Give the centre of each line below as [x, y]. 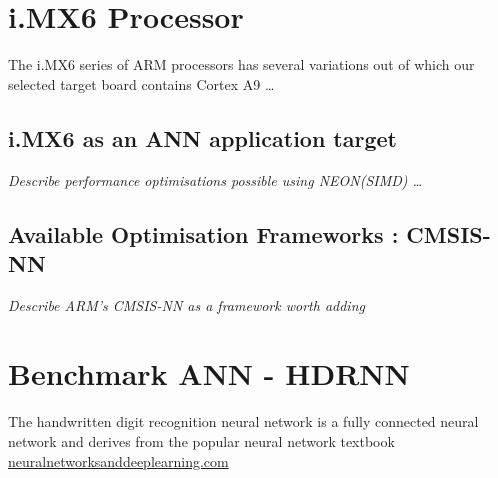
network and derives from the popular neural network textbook [201, 441]
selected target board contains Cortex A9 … [141, 83]
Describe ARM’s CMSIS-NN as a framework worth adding [186, 304]
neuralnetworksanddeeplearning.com [118, 460]
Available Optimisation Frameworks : [203, 233]
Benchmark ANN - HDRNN [209, 373]
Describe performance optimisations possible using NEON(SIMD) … [215, 179]
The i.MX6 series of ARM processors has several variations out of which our [241, 64]
